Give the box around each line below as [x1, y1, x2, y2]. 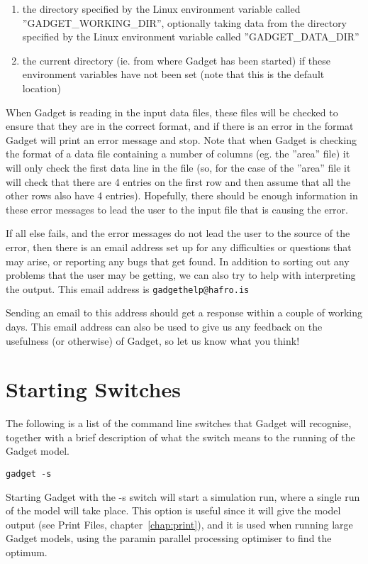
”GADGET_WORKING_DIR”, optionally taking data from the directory [22, 15, 347, 30]
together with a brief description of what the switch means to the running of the [6, 429, 355, 444]
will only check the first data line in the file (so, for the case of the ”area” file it [6, 160, 351, 175]
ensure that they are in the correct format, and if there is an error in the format [6, 118, 354, 133]
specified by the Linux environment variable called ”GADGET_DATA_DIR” [22, 29, 359, 44]
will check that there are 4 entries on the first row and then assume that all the [6, 174, 351, 189]
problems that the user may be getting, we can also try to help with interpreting [6, 267, 356, 282]
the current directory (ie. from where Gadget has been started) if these [22, 52, 330, 67]
